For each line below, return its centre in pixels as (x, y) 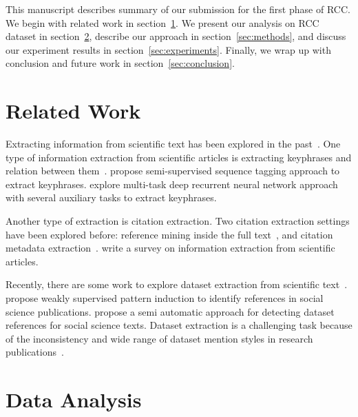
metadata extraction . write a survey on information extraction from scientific (170, 248)
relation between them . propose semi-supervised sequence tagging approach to (173, 171)
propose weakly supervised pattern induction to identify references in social (165, 298)
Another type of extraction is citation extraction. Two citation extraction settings (178, 221)
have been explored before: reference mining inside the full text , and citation (169, 234)
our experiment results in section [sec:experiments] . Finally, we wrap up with (168, 49)
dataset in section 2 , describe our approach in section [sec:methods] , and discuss (176, 36)
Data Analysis (74, 399)
